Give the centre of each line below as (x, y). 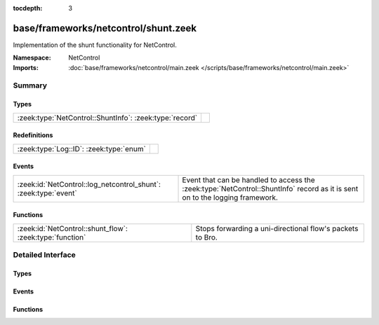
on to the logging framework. (230, 198)
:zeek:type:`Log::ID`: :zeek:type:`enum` (82, 148)
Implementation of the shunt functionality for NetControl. (95, 45)
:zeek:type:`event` (47, 193)
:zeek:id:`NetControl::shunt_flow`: (72, 228)
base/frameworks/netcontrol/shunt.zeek (105, 28)
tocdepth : (28, 8)
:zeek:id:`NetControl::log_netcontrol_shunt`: (89, 184)
